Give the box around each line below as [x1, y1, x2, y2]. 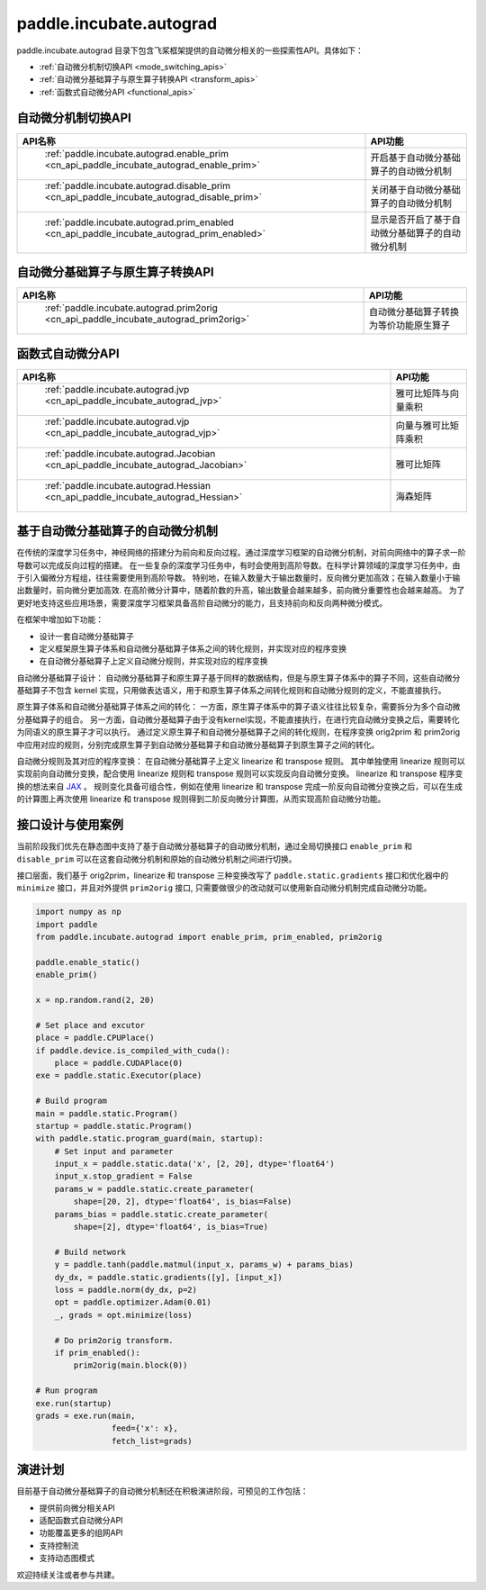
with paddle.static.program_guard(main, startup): [35, 1134, 265, 1143]
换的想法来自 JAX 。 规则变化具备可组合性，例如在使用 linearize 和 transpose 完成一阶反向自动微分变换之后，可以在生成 [16, 781, 463, 791]
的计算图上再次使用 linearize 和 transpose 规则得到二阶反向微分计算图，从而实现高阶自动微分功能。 [16, 793, 386, 805]
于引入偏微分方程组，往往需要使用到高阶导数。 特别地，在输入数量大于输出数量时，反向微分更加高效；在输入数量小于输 [16, 572, 461, 583]
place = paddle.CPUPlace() [35, 1033, 155, 1043]
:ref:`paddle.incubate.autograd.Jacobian [44, 447, 216, 459]
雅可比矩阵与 [395, 387, 450, 400]
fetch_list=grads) [111, 1436, 193, 1446]
